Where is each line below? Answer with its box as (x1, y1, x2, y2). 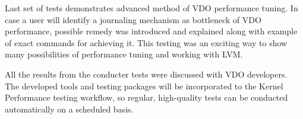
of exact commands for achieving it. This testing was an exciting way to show (5, 36, 288, 49)
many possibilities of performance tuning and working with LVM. (5, 48, 243, 60)
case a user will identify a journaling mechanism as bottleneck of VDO (5, 13, 261, 25)
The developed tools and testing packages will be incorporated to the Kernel (5, 79, 283, 92)
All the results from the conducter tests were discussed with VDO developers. (5, 67, 288, 80)
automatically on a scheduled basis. (5, 102, 134, 115)
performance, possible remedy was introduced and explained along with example (5, 25, 298, 37)
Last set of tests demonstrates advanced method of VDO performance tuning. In (5, 2, 298, 14)
